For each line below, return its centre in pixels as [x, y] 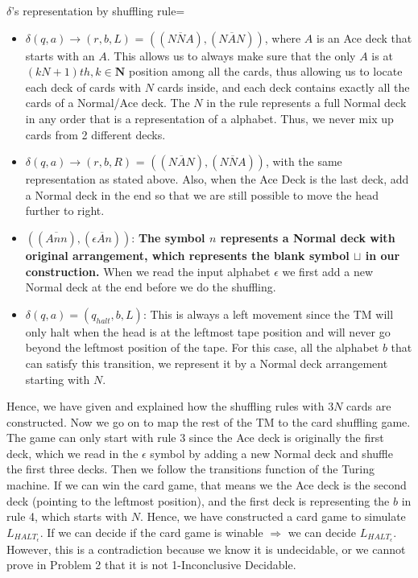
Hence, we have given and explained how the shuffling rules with [166, 406]
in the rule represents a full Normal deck [306, 103]
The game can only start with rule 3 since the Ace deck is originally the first [195, 438]
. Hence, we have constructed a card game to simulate [273, 516]
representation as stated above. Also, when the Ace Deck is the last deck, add [217, 179]
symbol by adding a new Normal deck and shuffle [271, 453]
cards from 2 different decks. [95, 134]
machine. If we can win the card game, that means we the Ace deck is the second [207, 485]
